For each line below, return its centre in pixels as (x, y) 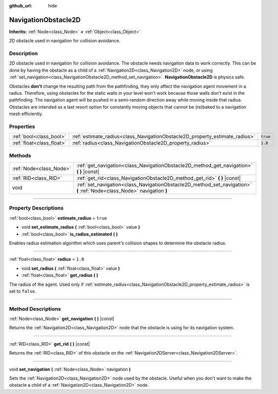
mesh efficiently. (26, 114)
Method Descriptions (35, 309)
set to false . (23, 291)
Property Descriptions (36, 208)
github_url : (20, 6)
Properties (22, 126)
